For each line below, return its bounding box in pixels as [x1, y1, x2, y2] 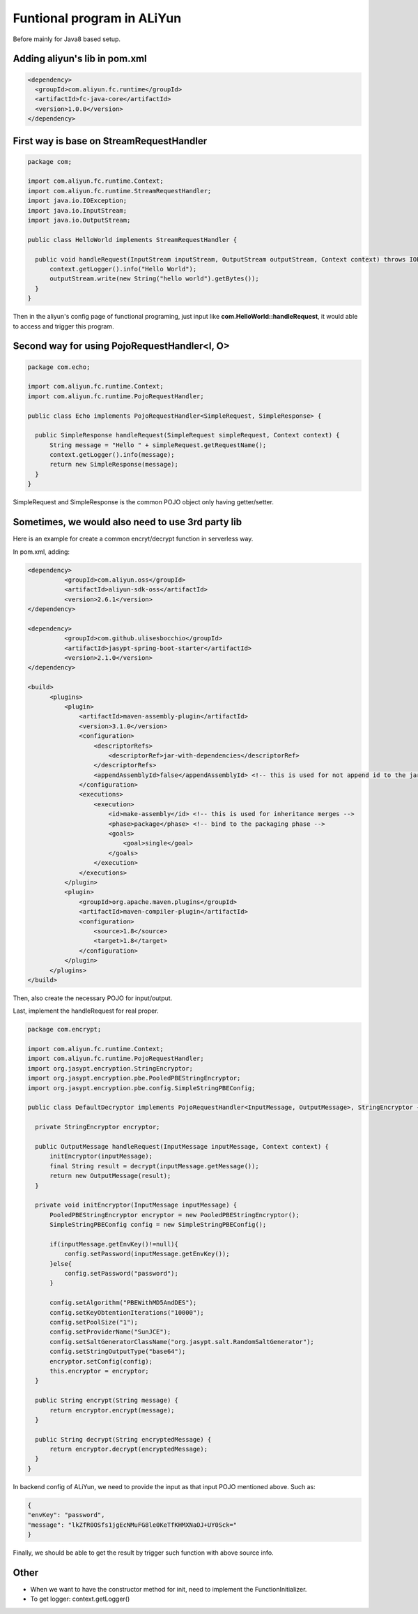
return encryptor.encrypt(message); [49, 1406, 175, 1414]
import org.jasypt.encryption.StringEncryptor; [27, 1064, 193, 1072]
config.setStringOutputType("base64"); [49, 1348, 186, 1356]
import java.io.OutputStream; [27, 216, 131, 225]
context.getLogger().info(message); [49, 451, 175, 459]
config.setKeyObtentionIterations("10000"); [49, 1308, 205, 1316]
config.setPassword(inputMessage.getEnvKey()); [63, 1250, 230, 1258]
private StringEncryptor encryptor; [35, 1123, 160, 1131]
